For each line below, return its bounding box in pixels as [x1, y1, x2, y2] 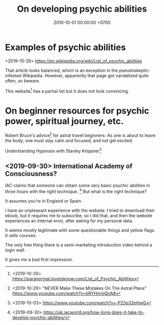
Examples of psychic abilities [5, 41, 126, 53]
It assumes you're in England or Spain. [5, 198, 82, 204]
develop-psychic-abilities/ [12, 315, 65, 321]
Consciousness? [5, 169, 57, 178]
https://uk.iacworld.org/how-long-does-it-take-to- [43, 309, 145, 315]
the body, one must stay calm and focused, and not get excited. [5, 138, 133, 143]
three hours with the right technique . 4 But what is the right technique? [5, 188, 147, 195]
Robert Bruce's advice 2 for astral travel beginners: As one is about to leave [5, 132, 156, 138]
